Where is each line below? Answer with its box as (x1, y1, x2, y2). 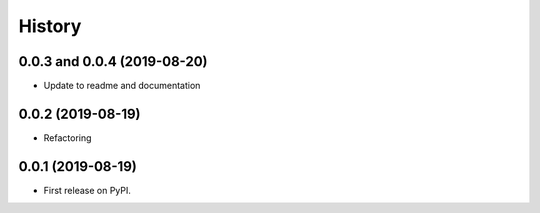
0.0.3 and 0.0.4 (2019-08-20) (18, 53, 209, 70)
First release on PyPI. (43, 184, 132, 196)
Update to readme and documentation (43, 80, 201, 92)
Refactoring (43, 131, 92, 144)
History (18, 15, 82, 37)
